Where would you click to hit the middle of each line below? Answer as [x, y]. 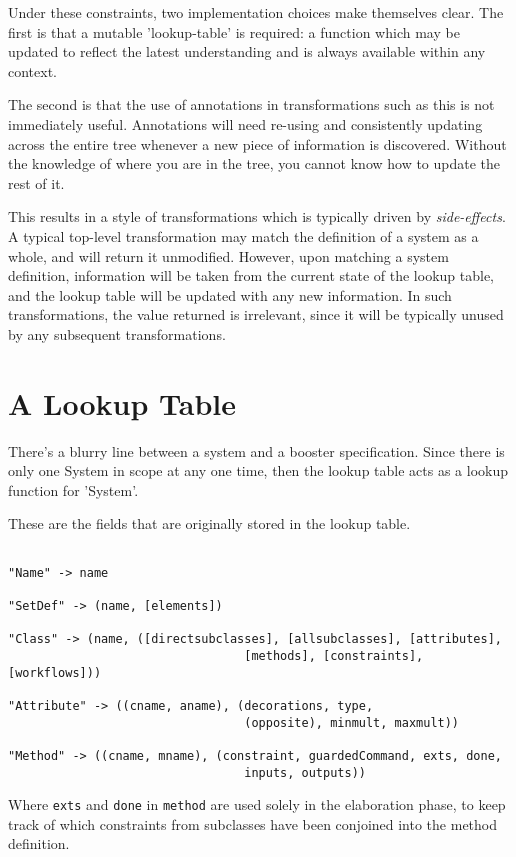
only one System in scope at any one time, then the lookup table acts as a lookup [258, 470]
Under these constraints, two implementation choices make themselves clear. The [256, 12]
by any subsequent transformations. [117, 333]
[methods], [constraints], [334, 655]
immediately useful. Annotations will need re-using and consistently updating [245, 123]
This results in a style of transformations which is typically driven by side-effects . [257, 216]
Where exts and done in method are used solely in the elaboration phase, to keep [257, 804]
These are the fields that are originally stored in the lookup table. [209, 523]
